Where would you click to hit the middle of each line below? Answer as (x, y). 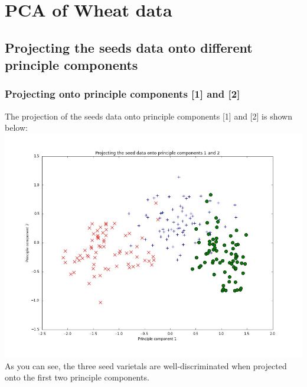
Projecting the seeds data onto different (129, 47)
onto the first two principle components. (77, 377)
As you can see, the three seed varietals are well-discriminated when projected (146, 365)
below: (16, 128)
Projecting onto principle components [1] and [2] (123, 94)
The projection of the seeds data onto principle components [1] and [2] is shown (148, 116)
